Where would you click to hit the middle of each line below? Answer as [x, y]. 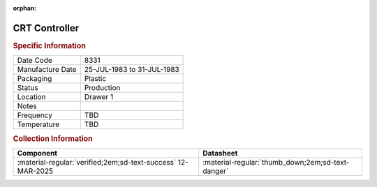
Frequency [35, 115]
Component [37, 153]
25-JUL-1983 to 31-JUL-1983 [132, 70]
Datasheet [220, 153]
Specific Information [50, 45]
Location [31, 97]
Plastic [95, 79]
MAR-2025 [35, 171]
